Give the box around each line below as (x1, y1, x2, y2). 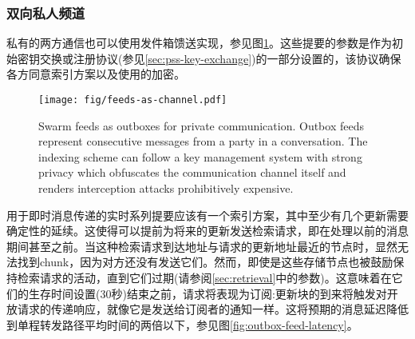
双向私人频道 (6, 2, 85, 22)
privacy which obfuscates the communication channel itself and (38, 164, 346, 181)
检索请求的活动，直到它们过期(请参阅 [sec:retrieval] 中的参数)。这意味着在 (17, 269, 392, 285)
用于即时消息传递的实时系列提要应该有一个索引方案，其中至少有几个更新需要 (6, 206, 409, 223)
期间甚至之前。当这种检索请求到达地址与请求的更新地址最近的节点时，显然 (6, 237, 397, 254)
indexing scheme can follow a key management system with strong (38, 148, 362, 165)
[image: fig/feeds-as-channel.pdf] (38, 94, 227, 106)
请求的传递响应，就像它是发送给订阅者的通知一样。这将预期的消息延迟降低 (17, 301, 409, 317)
